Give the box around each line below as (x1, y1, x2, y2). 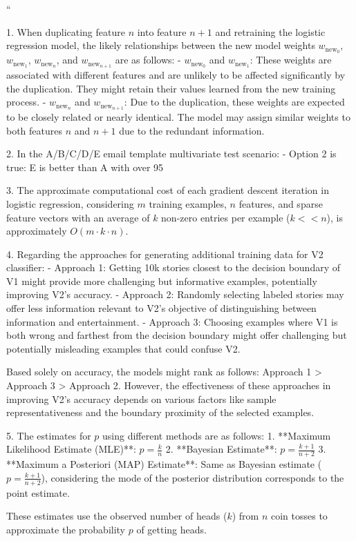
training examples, (149, 196, 227, 210)
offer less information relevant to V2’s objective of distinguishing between (6, 301, 317, 315)
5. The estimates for (6, 428, 91, 442)
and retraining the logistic (215, 24, 326, 39)
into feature (137, 24, 187, 39)
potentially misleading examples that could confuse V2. (6, 341, 241, 355)
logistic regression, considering (6, 196, 134, 210)
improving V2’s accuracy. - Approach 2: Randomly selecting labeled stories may (6, 287, 344, 302)
